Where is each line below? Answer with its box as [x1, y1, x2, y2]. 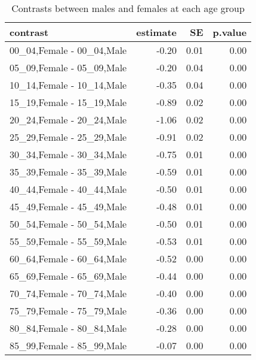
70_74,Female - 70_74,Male [10, 286, 127, 300]
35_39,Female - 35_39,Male [10, 165, 127, 179]
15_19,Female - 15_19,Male [10, 95, 127, 109]
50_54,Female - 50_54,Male [10, 217, 127, 231]
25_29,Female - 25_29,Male [10, 130, 127, 144]
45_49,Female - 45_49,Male [10, 199, 127, 213]
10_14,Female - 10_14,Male [10, 78, 127, 92]
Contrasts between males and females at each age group [11, 1, 245, 15]
